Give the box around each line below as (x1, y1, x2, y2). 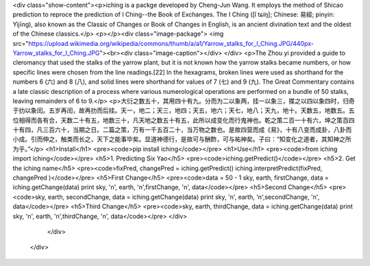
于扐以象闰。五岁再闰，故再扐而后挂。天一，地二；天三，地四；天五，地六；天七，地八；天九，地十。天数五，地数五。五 (12, 106, 355, 114)
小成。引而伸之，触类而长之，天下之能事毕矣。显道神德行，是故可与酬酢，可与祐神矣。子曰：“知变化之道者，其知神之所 (12, 135, 352, 143)
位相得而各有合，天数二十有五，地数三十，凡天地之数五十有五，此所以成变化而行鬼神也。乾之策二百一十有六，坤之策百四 (12, 116, 355, 124)
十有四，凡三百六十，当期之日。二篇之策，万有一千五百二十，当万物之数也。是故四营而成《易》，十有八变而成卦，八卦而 (12, 125, 352, 134)
